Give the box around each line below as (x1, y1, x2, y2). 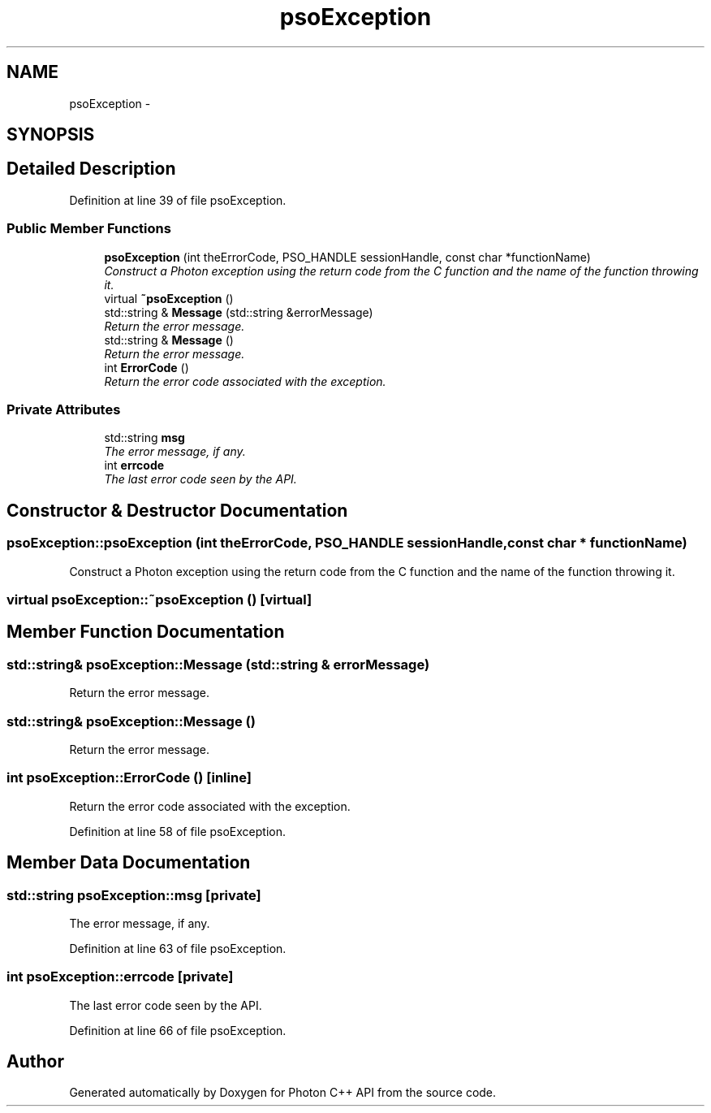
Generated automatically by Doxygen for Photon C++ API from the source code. (69, 1085, 497, 1100)
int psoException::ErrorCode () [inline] (6, 769, 252, 786)
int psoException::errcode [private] (6, 968, 234, 985)
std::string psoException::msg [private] (6, 886, 261, 903)
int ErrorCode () (104, 360, 189, 375)
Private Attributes (6, 401, 121, 418)
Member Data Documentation (6, 852, 251, 873)
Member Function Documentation (6, 621, 285, 643)
